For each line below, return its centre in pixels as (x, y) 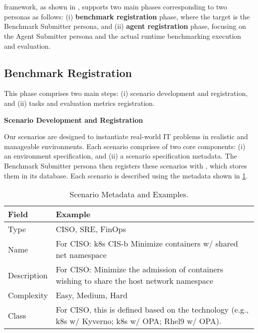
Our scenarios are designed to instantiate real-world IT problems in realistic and (126, 136)
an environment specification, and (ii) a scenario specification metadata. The (121, 156)
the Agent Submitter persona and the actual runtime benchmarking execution (123, 36)
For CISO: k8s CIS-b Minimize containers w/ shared (147, 244)
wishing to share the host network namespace (134, 281)
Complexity (28, 295)
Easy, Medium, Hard (92, 295)
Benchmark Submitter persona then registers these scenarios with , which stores (126, 165)
